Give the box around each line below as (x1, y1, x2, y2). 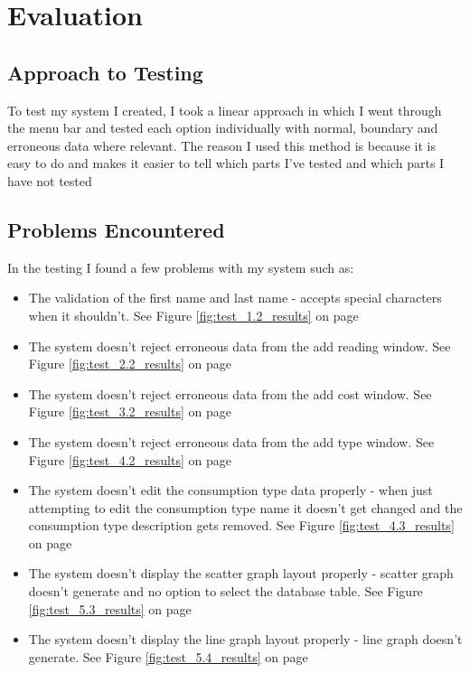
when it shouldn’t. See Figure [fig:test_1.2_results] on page (28, 305, 359, 324)
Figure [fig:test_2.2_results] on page (28, 354, 231, 373)
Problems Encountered (7, 215, 225, 243)
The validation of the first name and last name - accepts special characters (28, 288, 442, 307)
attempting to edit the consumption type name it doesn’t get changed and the (28, 498, 463, 517)
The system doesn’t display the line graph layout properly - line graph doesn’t (28, 630, 463, 649)
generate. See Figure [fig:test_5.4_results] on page (28, 647, 308, 666)
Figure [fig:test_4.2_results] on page (28, 450, 231, 469)
